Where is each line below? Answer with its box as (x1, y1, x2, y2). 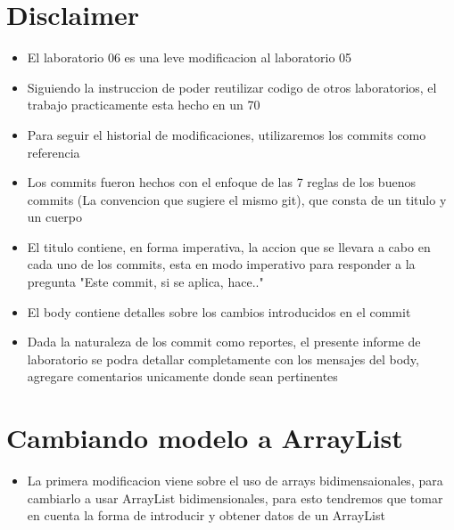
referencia (27, 143, 80, 161)
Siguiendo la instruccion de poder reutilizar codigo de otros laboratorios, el (27, 77, 437, 96)
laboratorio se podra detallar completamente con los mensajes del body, (27, 349, 419, 368)
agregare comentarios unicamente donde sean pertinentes (27, 367, 338, 386)
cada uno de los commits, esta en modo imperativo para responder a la (27, 255, 416, 273)
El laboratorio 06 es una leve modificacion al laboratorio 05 (27, 48, 352, 67)
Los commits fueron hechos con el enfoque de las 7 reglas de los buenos (27, 173, 416, 192)
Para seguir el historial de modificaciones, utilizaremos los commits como (27, 125, 426, 143)
